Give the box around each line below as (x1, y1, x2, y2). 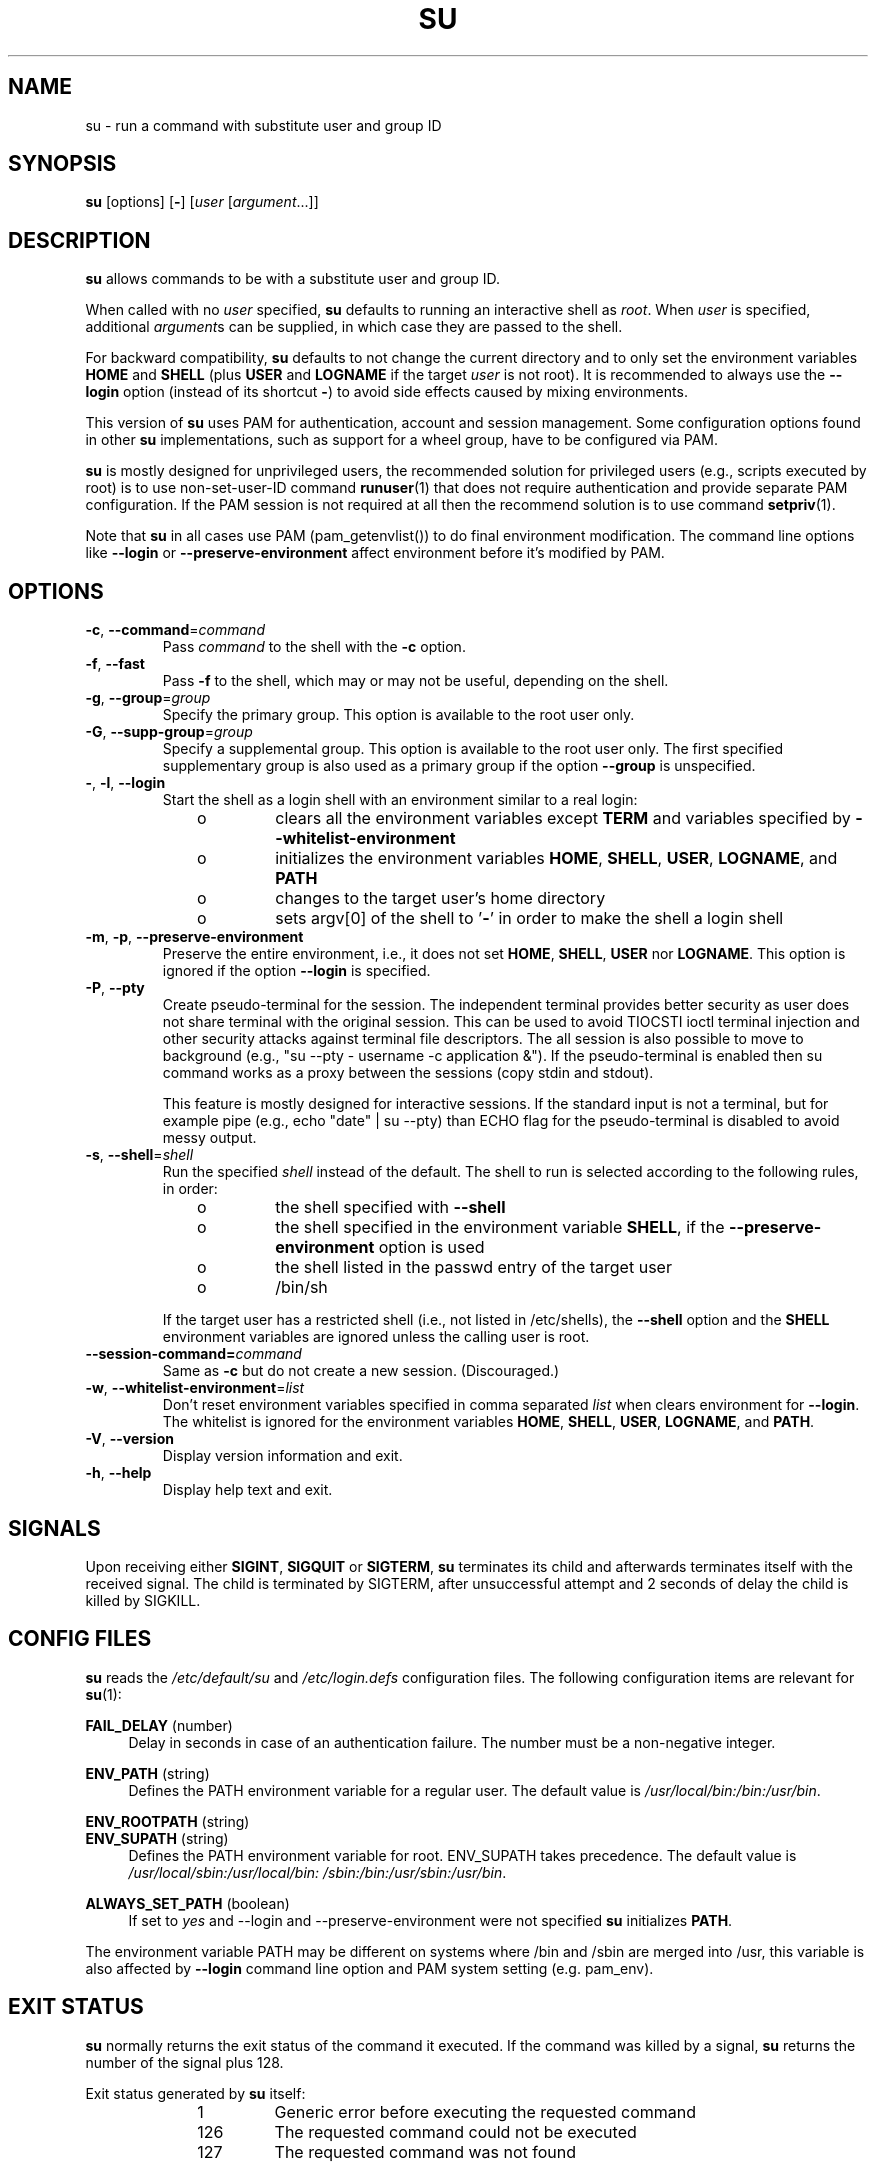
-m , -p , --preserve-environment (85, 928, 304, 946)
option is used (378, 1237, 485, 1258)
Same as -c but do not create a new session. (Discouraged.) (162, 1362, 560, 1380)
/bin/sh (275, 1277, 328, 1298)
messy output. (162, 1129, 257, 1147)
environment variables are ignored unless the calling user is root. (162, 1328, 590, 1346)
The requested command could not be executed (274, 2121, 637, 2142)
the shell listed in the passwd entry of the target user (275, 1257, 672, 1278)
